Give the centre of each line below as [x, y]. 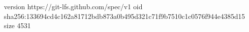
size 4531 [17, 25]
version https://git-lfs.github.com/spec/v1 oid [73, 6]
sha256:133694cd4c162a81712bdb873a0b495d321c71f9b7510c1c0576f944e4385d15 [124, 16]
